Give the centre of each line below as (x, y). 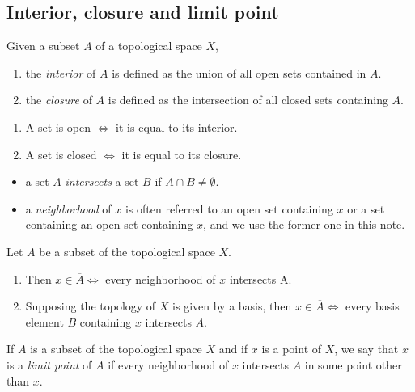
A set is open (58, 126)
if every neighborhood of (168, 364)
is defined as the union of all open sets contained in (239, 72)
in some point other (353, 364)
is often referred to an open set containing (229, 208)
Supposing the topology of (91, 306)
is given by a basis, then (232, 306)
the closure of (59, 100)
